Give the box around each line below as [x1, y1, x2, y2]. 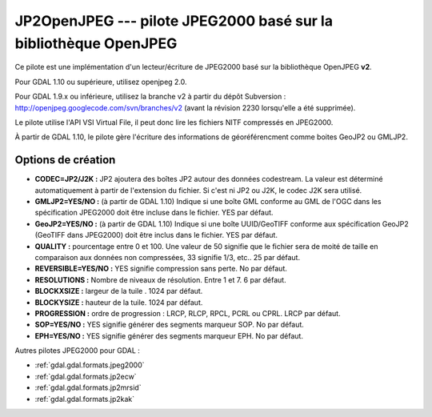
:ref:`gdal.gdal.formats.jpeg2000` [34, 360, 145, 370]
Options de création [14, 153, 116, 167]
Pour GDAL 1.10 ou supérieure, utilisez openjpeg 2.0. [14, 77, 187, 86]
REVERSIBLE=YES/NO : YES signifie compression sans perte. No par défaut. [34, 264, 288, 274]
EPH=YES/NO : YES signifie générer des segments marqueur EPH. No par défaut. [34, 331, 304, 340]
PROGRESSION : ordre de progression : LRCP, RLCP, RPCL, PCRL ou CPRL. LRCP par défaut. [34, 308, 341, 318]
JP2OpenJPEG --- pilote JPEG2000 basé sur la [14, 12, 334, 30]
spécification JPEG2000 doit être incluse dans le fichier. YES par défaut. [34, 208, 274, 218]
